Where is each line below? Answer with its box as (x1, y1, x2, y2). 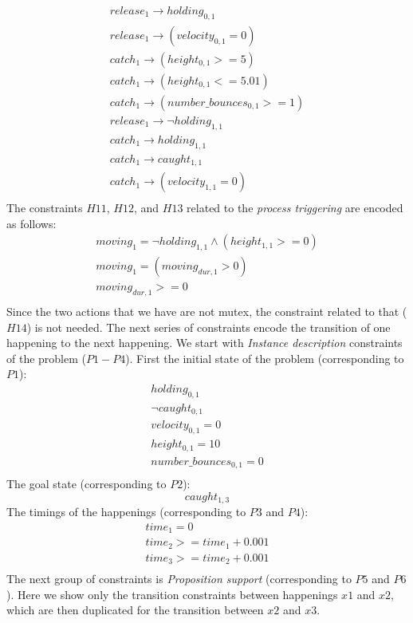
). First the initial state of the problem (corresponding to (125, 349, 404, 366)
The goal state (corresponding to (6, 475, 167, 492)
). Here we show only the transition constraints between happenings (6, 586, 338, 602)
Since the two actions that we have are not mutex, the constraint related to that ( (6, 303, 407, 320)
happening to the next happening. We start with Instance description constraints (6, 334, 403, 351)
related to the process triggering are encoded (187, 199, 403, 216)
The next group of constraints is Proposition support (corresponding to (6, 570, 352, 587)
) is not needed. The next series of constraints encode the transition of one (26, 318, 391, 335)
